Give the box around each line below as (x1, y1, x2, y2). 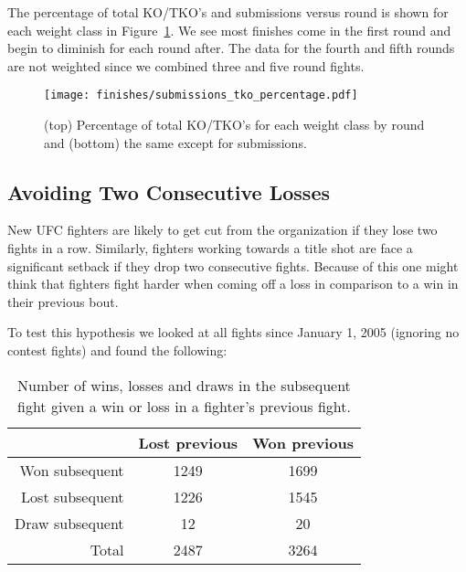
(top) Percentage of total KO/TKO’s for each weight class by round (44, 115, 425, 134)
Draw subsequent (15, 512, 124, 534)
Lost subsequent (21, 485, 124, 507)
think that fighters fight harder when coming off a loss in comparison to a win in (7, 274, 459, 293)
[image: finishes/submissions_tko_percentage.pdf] (44, 89, 358, 102)
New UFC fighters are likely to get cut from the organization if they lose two (7, 220, 438, 239)
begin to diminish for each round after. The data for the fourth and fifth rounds (7, 38, 455, 58)
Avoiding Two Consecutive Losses (7, 177, 330, 206)
